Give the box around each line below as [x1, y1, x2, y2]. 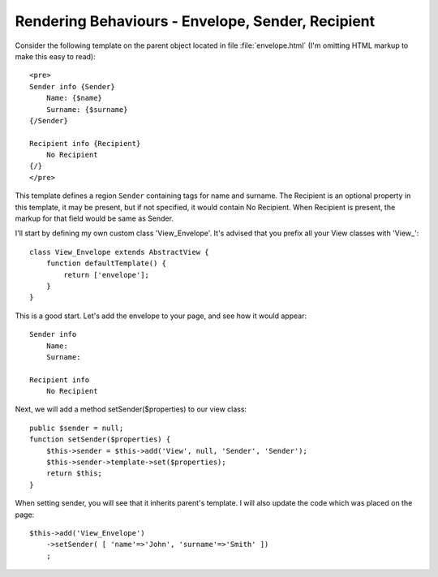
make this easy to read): [15, 51, 97, 61]
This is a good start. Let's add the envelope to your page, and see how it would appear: [15, 311, 307, 321]
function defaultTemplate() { [45, 259, 166, 268]
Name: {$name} [45, 93, 103, 103]
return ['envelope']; [63, 270, 150, 279]
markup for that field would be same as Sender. [15, 213, 174, 223]
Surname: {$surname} [45, 105, 128, 114]
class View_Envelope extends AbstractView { [29, 248, 210, 256]
